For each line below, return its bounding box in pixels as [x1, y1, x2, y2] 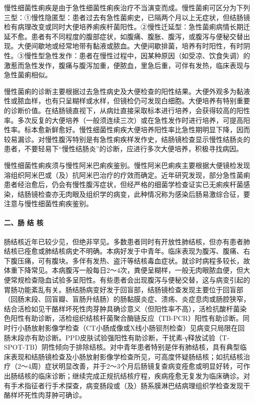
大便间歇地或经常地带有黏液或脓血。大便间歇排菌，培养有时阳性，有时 [17, 41, 243, 51]
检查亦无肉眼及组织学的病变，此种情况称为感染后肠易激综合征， [38, 189, 243, 199]
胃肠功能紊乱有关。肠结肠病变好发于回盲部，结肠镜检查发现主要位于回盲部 [4, 284, 243, 294]
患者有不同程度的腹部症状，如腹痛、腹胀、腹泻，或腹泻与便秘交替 [31, 31, 243, 41]
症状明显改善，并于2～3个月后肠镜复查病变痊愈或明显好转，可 [44, 361, 243, 371]
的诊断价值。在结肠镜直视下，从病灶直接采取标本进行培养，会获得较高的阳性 [4, 105, 250, 115]
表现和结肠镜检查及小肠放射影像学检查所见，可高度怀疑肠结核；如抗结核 [10, 351, 243, 361]
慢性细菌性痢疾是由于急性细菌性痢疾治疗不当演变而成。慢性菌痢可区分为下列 [4, 2, 250, 12]
